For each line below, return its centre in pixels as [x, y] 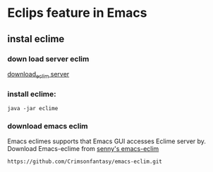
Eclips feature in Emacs [77, 13]
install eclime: [32, 94]
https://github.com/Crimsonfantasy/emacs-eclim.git [85, 162]
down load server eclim [48, 59]
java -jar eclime [33, 108]
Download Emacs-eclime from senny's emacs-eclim [83, 149]
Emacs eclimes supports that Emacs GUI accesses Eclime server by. [107, 141]
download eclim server [38, 75]
